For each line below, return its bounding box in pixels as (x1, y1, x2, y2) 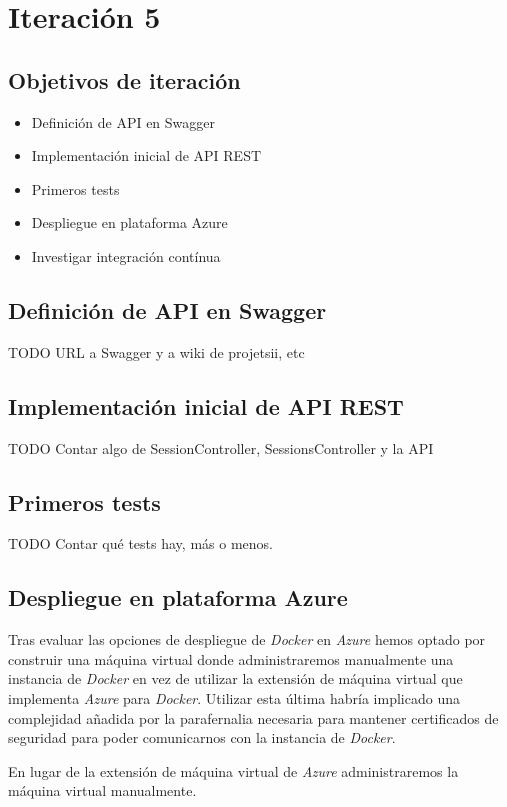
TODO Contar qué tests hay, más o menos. (8, 533, 273, 554)
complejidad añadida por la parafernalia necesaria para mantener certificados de (8, 707, 499, 728)
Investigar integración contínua (31, 245, 221, 266)
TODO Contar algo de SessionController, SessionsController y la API (8, 437, 434, 458)
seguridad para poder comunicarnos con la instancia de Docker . (8, 727, 396, 748)
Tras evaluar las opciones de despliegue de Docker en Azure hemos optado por (8, 629, 486, 650)
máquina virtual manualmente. (8, 780, 197, 801)
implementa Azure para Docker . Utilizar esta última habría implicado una (8, 687, 460, 708)
